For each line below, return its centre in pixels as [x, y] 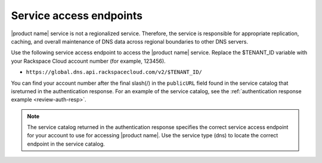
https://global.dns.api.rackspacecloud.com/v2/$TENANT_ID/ [114, 72]
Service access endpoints [77, 16]
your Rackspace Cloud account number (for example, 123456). [89, 61]
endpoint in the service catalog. [66, 144]
